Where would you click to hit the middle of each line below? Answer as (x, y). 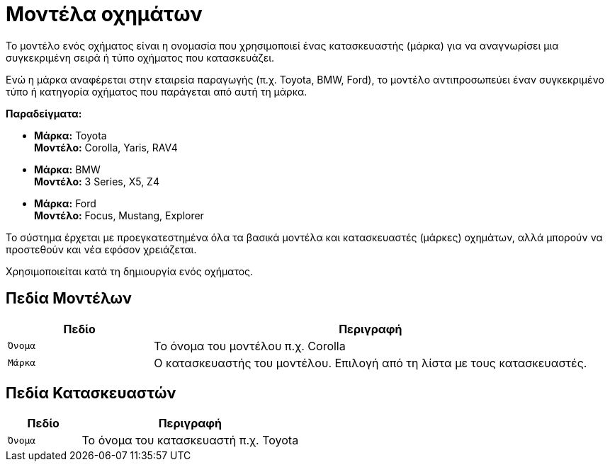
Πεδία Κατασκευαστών (91, 393)
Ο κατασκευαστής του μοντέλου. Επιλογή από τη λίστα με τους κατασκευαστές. (371, 363)
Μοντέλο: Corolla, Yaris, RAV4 (106, 147)
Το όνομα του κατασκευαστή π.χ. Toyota (190, 440)
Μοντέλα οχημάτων (104, 14)
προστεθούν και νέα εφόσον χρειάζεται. (101, 249)
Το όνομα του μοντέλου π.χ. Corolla (250, 346)
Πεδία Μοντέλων (69, 299)
